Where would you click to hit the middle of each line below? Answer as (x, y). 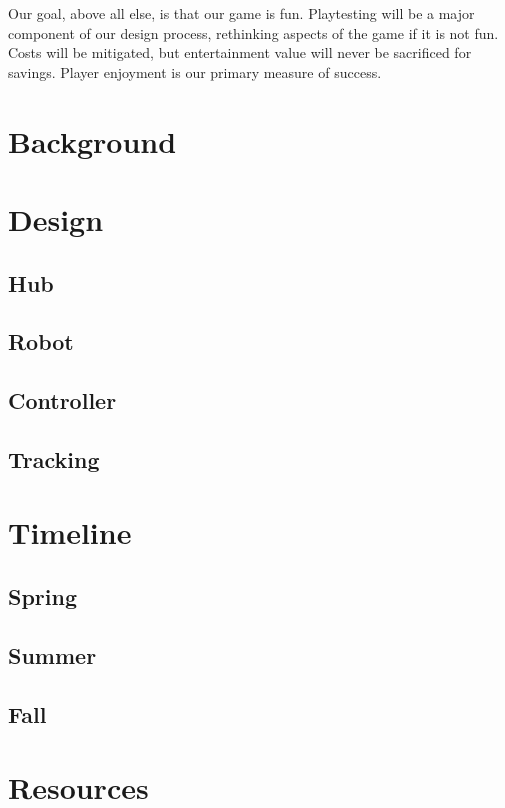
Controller (62, 400)
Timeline (70, 532)
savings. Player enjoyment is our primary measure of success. (195, 71)
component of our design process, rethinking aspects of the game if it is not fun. (253, 32)
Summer (52, 654)
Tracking (54, 458)
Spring (42, 596)
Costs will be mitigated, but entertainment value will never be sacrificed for (240, 52)
